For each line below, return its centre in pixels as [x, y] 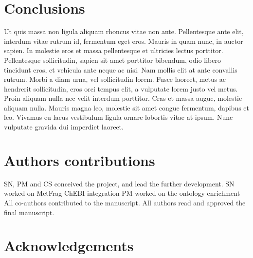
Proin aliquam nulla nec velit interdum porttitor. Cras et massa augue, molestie [123, 98]
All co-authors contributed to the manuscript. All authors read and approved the [125, 202]
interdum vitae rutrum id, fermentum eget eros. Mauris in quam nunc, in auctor [124, 41]
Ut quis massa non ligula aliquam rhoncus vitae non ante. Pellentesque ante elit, [124, 31]
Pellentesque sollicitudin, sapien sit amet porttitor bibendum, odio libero [112, 60]
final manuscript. [29, 212]
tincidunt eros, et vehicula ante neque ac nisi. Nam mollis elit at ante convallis [121, 69]
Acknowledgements [69, 246]
